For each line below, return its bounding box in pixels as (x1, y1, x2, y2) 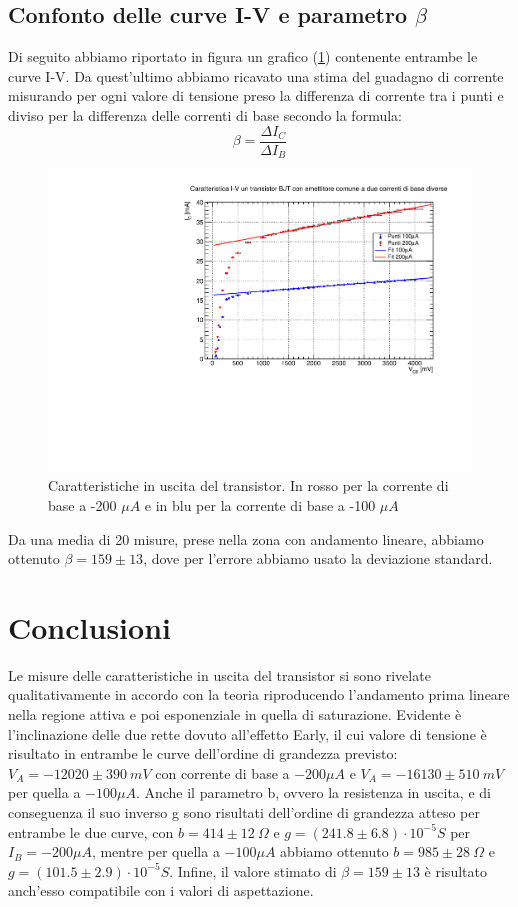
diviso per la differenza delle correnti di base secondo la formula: (8, 104, 402, 125)
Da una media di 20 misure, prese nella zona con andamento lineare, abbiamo (8, 528, 484, 549)
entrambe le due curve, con (8, 821, 174, 842)
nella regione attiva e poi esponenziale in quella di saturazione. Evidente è (8, 704, 462, 725)
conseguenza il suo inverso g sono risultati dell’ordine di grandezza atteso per (8, 802, 480, 822)
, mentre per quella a (91, 841, 220, 862)
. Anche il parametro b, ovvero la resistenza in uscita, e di (135, 782, 491, 803)
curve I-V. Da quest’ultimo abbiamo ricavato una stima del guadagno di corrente (8, 65, 504, 86)
